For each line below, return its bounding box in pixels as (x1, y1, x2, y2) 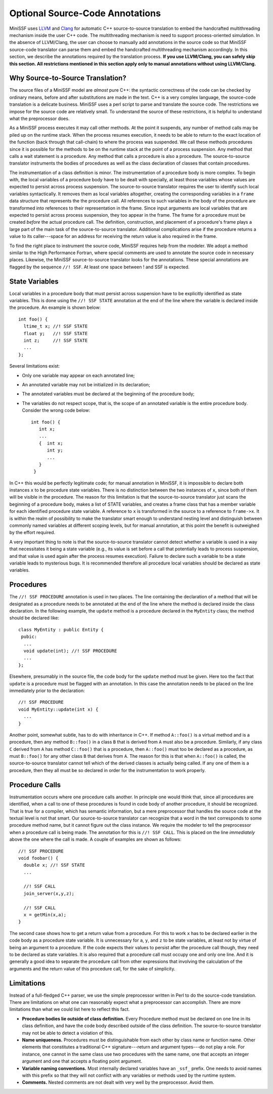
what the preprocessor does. (9, 115, 70, 121)
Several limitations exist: (9, 363, 60, 369)
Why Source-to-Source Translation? (9, 74, 126, 83)
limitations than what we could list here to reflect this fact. (9, 1006, 130, 1012)
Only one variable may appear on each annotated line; (22, 372, 135, 378)
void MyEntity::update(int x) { (18, 706, 99, 712)
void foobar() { (18, 855, 59, 861)
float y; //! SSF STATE (23, 331, 88, 336)
